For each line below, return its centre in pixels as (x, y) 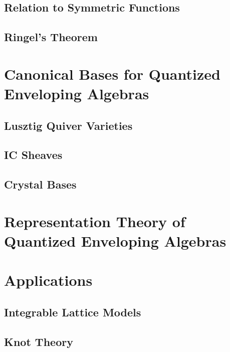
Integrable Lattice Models (73, 312)
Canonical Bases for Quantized (112, 73)
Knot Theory (39, 341)
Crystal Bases (40, 184)
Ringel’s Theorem (51, 37)
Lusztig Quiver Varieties (68, 125)
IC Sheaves (33, 155)
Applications (48, 280)
